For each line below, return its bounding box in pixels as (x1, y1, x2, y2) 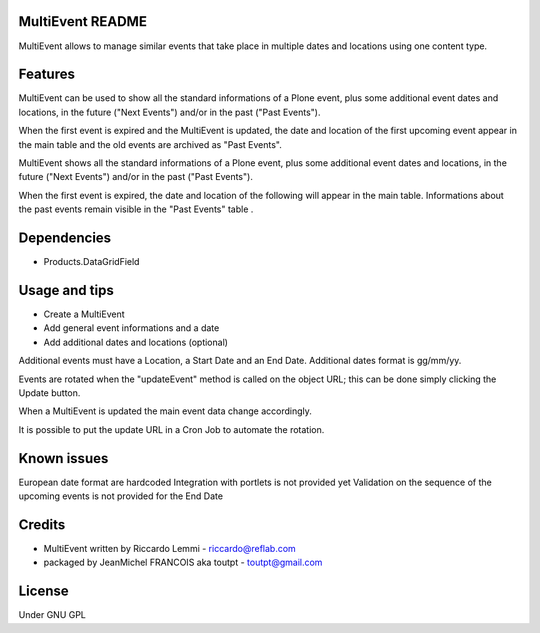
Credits (18, 516, 66, 533)
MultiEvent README (18, 13, 147, 30)
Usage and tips (18, 281, 114, 299)
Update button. (18, 386, 81, 399)
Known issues (18, 450, 109, 467)
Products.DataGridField (43, 256, 140, 268)
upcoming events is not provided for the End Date (18, 490, 224, 502)
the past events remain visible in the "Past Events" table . (18, 203, 254, 215)
